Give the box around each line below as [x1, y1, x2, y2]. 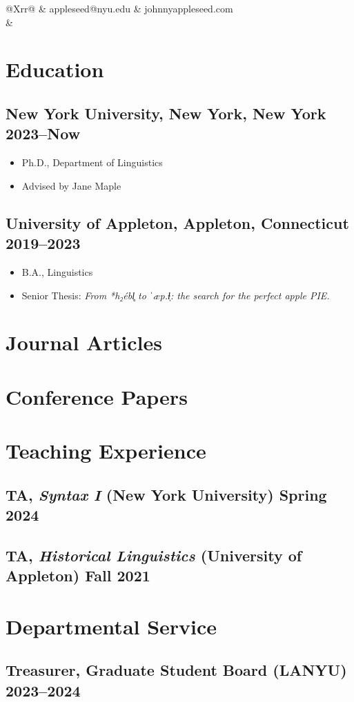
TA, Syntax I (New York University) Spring [6, 483, 327, 505]
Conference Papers [6, 382, 188, 410]
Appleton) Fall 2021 [6, 565, 150, 586]
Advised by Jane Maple [21, 178, 121, 192]
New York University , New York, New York [6, 102, 326, 123]
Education [6, 55, 104, 83]
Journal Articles [6, 328, 162, 357]
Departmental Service [6, 612, 217, 640]
